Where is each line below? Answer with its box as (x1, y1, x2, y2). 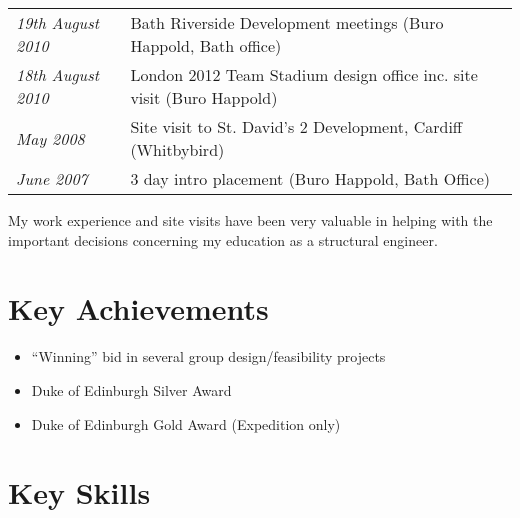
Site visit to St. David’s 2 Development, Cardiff (130, 115, 463, 138)
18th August (16, 63, 100, 86)
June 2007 (16, 167, 88, 190)
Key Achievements (8, 288, 269, 329)
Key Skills (8, 472, 151, 513)
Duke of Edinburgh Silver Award (31, 379, 232, 400)
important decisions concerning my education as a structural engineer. (8, 229, 438, 250)
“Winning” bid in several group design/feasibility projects (31, 346, 386, 367)
